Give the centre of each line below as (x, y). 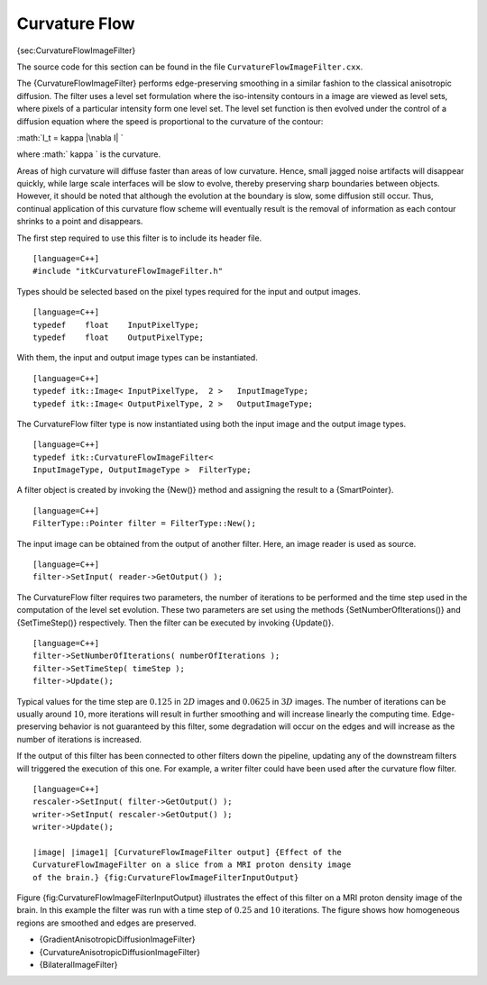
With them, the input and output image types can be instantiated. (138, 358)
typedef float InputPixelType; (116, 325)
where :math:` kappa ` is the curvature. (89, 154)
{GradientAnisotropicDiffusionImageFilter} (117, 939)
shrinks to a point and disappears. (80, 222)
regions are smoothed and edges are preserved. (106, 923)
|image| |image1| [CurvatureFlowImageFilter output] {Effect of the (187, 852)
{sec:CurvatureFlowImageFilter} (76, 50)
